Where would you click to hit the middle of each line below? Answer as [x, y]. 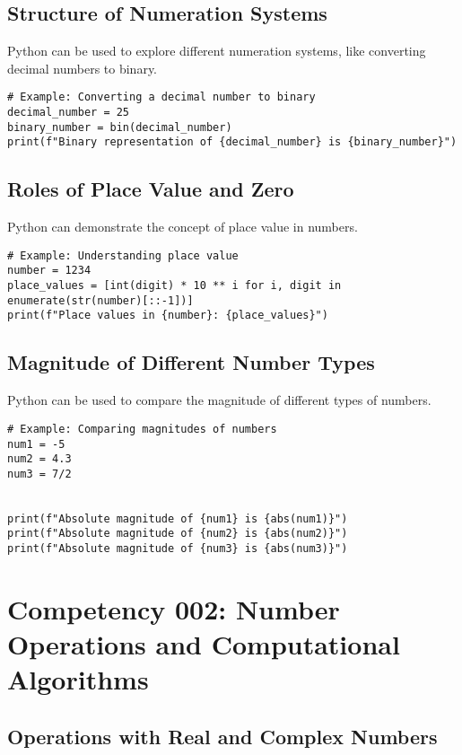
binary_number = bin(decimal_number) [120, 127]
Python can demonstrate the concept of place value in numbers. [183, 227]
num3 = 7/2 [39, 474]
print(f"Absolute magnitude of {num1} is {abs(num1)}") [178, 518]
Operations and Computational [204, 644]
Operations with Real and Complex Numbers [222, 736]
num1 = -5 [36, 444]
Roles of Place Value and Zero [151, 189]
